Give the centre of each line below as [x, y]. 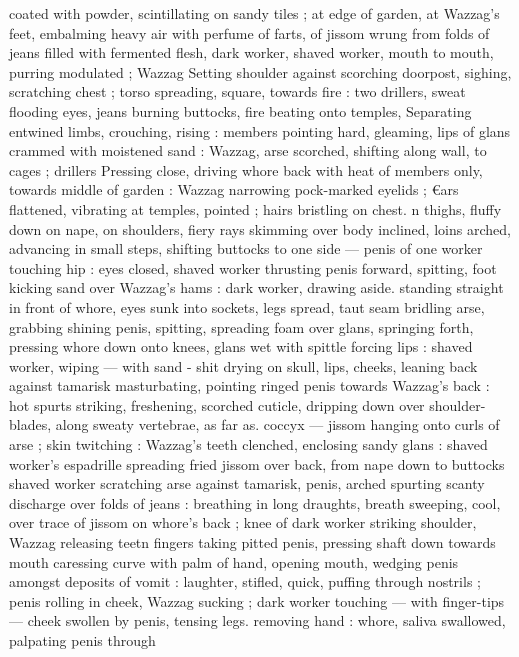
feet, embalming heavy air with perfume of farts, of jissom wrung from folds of [249, 32]
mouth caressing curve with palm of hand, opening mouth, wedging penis [234, 561]
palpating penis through [82, 640]
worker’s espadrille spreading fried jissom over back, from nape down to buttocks [257, 463]
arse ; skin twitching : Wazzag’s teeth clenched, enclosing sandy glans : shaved [248, 444]
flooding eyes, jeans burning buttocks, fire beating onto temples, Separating [240, 110]
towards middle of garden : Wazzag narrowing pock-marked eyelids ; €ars [234, 189]
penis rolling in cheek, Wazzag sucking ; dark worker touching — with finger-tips [257, 600]
